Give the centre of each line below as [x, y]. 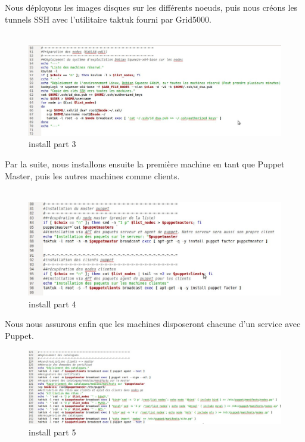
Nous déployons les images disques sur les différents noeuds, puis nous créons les [151, 7]
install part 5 [52, 432]
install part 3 [52, 144]
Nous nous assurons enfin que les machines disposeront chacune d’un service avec [153, 324]
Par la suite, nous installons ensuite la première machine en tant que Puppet [145, 164]
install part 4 [52, 304]
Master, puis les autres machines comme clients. [92, 175]
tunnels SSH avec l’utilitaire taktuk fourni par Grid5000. [108, 19]
